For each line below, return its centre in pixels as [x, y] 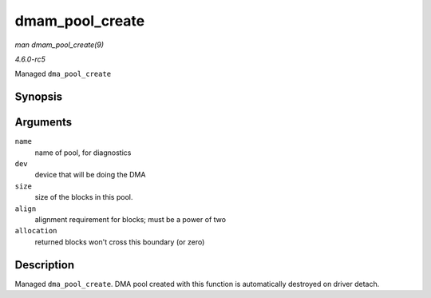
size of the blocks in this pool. [84, 197]
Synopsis [39, 97]
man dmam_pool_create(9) [59, 45]
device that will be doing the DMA [90, 175]
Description [45, 265]
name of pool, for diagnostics [83, 153]
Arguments [43, 123]
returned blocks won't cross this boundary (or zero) [120, 242]
